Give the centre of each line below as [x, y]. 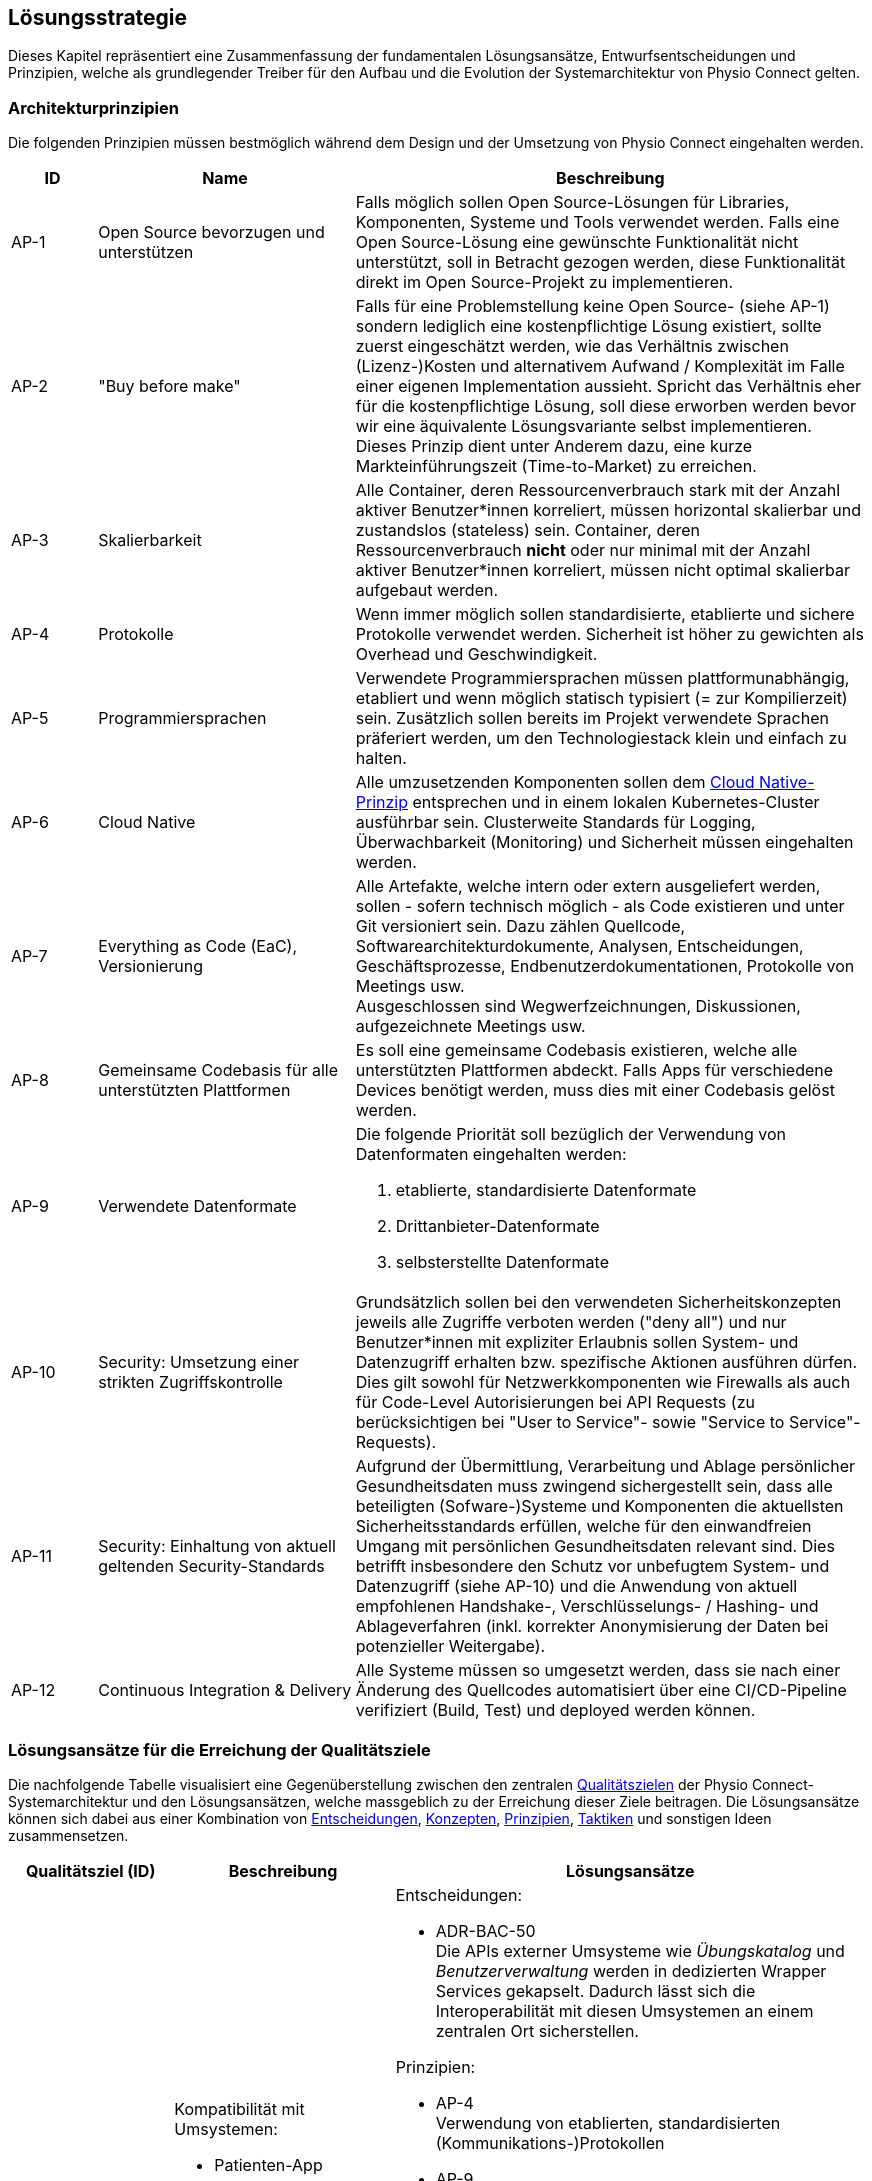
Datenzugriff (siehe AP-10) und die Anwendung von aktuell [576, 1586]
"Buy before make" [169, 386]
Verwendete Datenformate [197, 1206]
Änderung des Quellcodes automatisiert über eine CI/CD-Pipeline [601, 1690]
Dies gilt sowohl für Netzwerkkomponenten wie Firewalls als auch [603, 1382]
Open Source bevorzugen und [211, 232]
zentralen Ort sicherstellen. [537, 2030]
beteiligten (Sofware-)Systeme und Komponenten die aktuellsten [599, 1506]
